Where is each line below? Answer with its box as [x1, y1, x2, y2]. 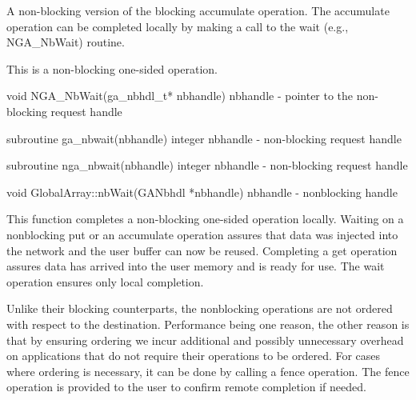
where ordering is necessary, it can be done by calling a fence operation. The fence [6, 362, 410, 379]
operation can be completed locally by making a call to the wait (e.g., [6, 18, 349, 34]
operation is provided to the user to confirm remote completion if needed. [6, 378, 366, 395]
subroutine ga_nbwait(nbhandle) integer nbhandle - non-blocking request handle [6, 130, 402, 146]
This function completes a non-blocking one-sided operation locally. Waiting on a [6, 210, 404, 227]
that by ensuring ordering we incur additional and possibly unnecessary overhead [6, 331, 404, 348]
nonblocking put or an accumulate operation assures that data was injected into [6, 226, 398, 242]
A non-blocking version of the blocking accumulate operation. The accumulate [6, 2, 390, 18]
